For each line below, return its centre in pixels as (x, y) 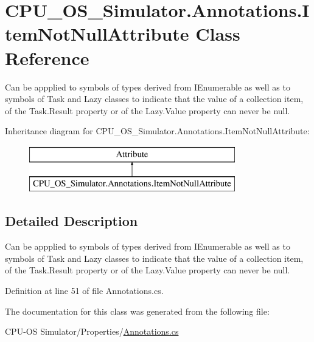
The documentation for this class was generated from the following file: (137, 311)
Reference (47, 57)
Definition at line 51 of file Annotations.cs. (84, 291)
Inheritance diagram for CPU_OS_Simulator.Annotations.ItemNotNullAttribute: (157, 131)
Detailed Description (72, 221)
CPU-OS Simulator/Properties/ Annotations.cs (92, 331)
